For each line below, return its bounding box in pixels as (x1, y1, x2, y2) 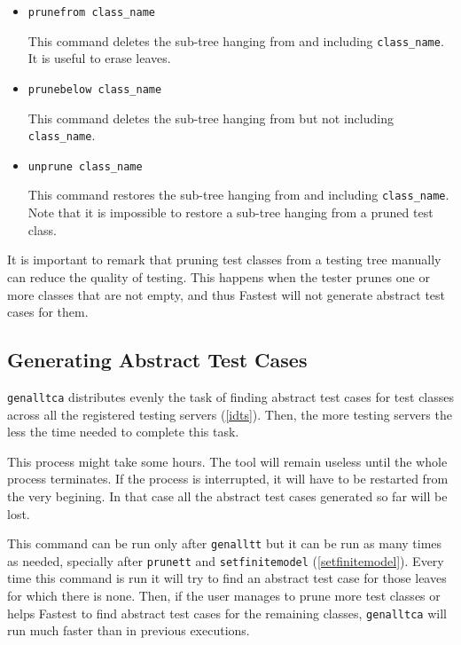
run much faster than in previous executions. (7, 621, 250, 640)
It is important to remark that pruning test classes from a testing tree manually (7, 250, 441, 269)
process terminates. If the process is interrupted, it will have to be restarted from (7, 469, 449, 488)
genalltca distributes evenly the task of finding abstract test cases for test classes (7, 387, 455, 405)
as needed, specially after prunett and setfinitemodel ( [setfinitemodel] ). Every (7, 551, 444, 570)
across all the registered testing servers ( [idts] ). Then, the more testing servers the (7, 405, 452, 423)
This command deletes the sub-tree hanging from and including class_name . (27, 31, 444, 50)
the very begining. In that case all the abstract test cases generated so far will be (7, 486, 448, 505)
